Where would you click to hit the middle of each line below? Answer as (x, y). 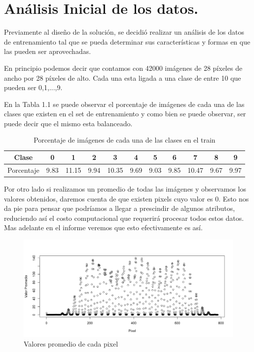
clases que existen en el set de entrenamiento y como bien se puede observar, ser (125, 114)
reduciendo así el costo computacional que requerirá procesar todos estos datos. (124, 218)
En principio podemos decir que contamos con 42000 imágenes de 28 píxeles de (123, 68)
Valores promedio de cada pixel (71, 344)
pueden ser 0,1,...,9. (33, 87)
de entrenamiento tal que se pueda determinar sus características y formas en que (127, 41)
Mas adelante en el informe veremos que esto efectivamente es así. (103, 227)
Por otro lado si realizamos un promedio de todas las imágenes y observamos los (125, 189)
